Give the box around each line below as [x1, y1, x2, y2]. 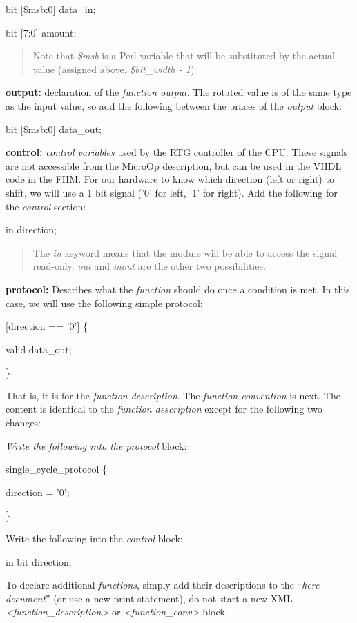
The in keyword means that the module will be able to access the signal [32, 245, 338, 259]
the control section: [6, 199, 86, 213]
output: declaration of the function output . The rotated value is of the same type [6, 85, 352, 99]
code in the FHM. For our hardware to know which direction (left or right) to [6, 172, 334, 186]
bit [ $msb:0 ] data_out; [6, 121, 102, 136]
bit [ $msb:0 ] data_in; [6, 2, 96, 16]
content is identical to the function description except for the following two [6, 402, 322, 416]
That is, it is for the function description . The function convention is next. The [6, 388, 340, 402]
